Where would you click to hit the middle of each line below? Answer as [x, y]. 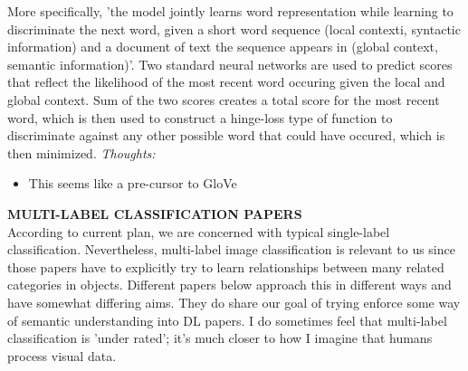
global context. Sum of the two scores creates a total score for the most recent [224, 99]
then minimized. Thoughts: [81, 152]
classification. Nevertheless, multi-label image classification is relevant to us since [231, 249]
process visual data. [62, 355]
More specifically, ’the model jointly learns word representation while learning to [230, 11]
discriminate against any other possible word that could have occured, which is [226, 135]
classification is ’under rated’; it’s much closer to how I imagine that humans [220, 338]
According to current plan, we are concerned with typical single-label [199, 231]
